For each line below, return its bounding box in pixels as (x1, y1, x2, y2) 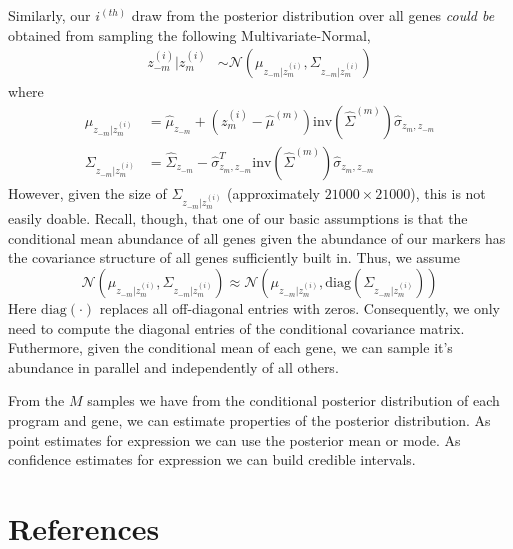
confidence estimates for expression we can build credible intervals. (8, 449, 416, 470)
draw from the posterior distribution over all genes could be (131, 5, 495, 25)
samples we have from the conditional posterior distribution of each (87, 390, 500, 411)
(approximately (226, 182, 320, 203)
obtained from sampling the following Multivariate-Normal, (8, 24, 371, 45)
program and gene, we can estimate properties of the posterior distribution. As (8, 409, 491, 430)
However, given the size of (8, 182, 167, 203)
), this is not (410, 182, 486, 203)
